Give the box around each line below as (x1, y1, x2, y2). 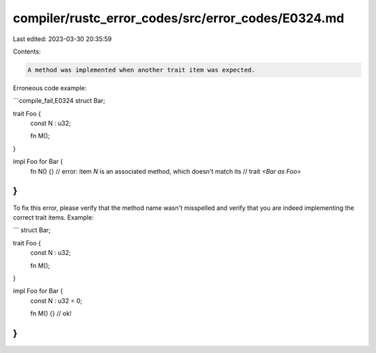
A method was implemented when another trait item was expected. (27, 66, 256, 74)
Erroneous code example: (13, 83, 87, 92)
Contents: (13, 47, 41, 56)
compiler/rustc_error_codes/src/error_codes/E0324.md (13, 10, 345, 26)
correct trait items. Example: (13, 213, 94, 222)
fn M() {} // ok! (30, 309, 72, 318)
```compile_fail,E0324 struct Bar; (13, 97, 106, 105)
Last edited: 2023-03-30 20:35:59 (13, 35, 112, 43)
